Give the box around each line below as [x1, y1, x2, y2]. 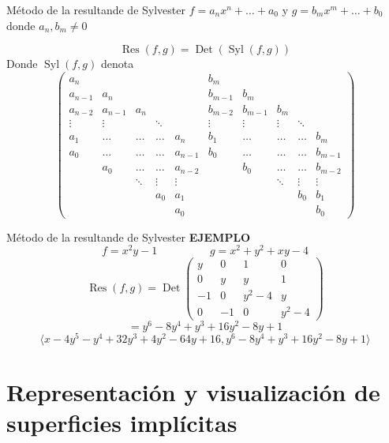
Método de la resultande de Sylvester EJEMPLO [6, 228, 251, 245]
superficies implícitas [6, 407, 238, 439]
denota [100, 55, 134, 72]
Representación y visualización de [6, 376, 380, 408]
